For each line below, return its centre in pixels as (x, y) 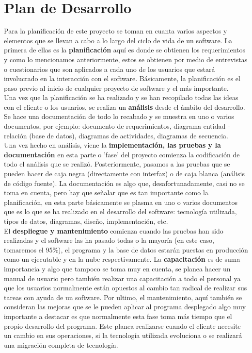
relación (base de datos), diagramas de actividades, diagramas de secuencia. (116, 135)
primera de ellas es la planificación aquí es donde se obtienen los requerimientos (125, 50)
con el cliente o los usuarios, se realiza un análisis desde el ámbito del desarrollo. (125, 107)
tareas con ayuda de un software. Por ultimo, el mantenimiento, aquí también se (123, 297)
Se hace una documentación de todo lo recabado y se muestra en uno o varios (119, 116)
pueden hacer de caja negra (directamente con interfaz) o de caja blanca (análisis (124, 174)
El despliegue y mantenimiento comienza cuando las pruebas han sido (114, 230)
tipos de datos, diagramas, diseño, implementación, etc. (86, 221)
